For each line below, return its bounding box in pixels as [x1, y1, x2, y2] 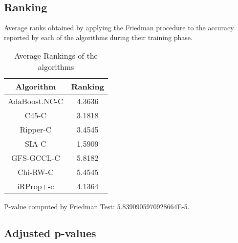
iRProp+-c [17, 180, 54, 192]
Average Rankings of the [14, 50, 98, 62]
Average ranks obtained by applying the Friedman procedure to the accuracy [4, 22, 234, 33]
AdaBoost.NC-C [8, 95, 64, 107]
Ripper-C [20, 124, 52, 135]
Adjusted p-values [4, 225, 96, 241]
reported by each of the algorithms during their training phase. [4, 32, 193, 42]
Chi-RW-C [18, 166, 54, 178]
